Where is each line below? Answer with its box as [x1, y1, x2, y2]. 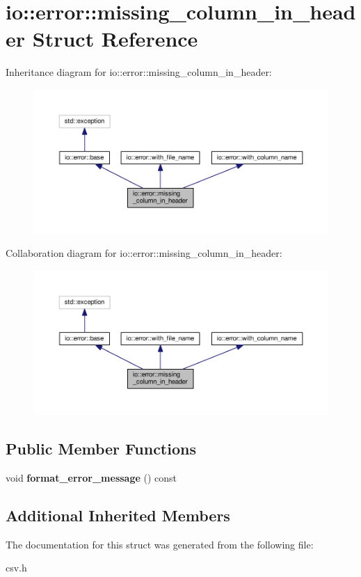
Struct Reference [32, 24, 198, 53]
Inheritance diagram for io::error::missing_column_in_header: [6, 65, 272, 79]
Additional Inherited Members [6, 504, 230, 525]
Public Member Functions [6, 438, 196, 459]
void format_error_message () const [6, 470, 177, 484]
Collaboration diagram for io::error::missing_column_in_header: [6, 246, 282, 260]
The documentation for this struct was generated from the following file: [6, 537, 314, 551]
